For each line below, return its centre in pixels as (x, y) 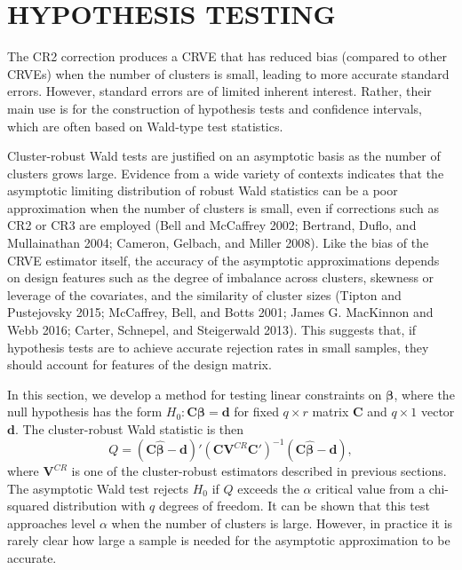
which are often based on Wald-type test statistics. (145, 126)
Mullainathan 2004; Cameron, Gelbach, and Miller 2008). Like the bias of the (218, 243)
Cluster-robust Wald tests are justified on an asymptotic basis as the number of (224, 156)
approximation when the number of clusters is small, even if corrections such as (223, 207)
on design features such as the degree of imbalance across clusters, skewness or (221, 277)
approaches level (52, 522)
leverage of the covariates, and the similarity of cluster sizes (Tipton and (204, 294)
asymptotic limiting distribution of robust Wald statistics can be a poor (203, 190)
